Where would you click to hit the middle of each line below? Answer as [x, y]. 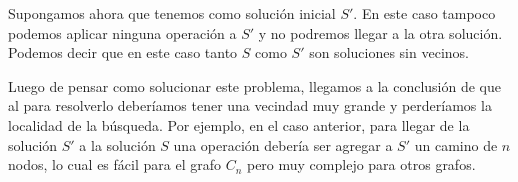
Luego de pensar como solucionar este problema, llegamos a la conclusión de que [254, 85]
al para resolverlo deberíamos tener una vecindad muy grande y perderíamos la [250, 105]
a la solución [117, 144]
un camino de [456, 144]
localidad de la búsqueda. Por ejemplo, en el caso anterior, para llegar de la [239, 124]
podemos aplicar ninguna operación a [122, 32]
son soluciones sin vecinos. [389, 52]
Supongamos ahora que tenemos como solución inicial [172, 13]
